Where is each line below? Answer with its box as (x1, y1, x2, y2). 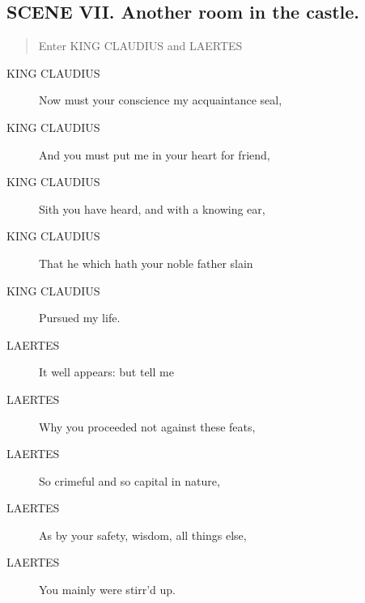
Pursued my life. (39, 309, 121, 326)
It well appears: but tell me (39, 363, 174, 380)
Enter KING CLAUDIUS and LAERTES (38, 37, 243, 54)
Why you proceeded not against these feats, (39, 418, 256, 435)
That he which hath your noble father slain (39, 254, 253, 271)
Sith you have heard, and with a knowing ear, (39, 200, 265, 217)
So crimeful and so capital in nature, (39, 472, 220, 489)
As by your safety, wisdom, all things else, (39, 526, 247, 543)
